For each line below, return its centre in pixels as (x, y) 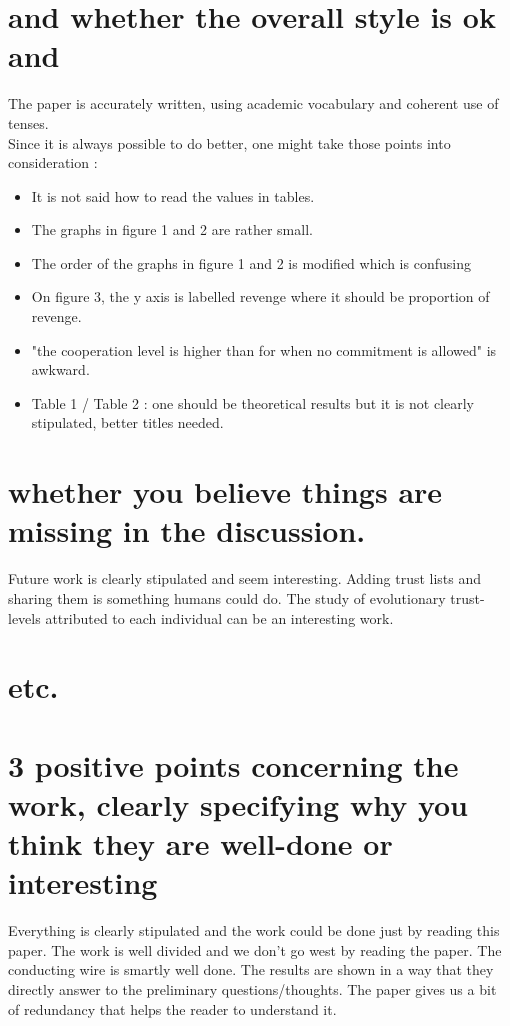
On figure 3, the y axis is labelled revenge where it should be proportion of (260, 296)
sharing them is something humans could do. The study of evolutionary (227, 597)
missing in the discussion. (187, 530)
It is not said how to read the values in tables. (173, 195)
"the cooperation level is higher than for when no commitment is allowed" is (264, 349)
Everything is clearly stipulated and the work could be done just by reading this (254, 930)
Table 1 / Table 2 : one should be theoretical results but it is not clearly (252, 402)
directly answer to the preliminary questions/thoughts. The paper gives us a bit (252, 988)
